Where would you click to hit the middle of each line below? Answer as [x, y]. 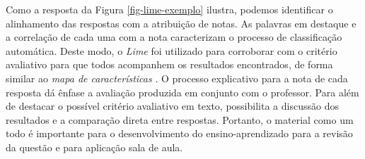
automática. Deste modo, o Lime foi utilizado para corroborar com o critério [172, 50]
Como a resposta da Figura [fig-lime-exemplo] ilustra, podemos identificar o [169, 9]
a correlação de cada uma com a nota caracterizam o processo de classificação [174, 37]
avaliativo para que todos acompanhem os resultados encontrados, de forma [169, 64]
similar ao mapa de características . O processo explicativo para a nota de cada [177, 78]
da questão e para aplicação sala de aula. [94, 147]
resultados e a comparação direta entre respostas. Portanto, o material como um [180, 119]
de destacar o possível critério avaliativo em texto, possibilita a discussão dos [172, 106]
